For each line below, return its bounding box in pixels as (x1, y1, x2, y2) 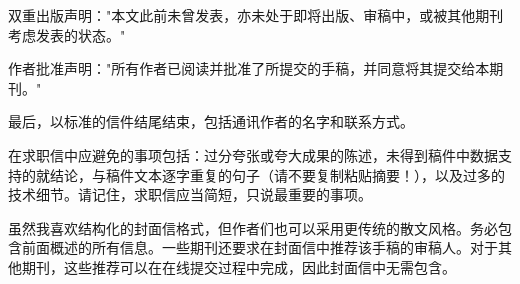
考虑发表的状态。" (8, 24, 126, 45)
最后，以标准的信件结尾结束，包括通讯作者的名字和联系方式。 (8, 111, 414, 132)
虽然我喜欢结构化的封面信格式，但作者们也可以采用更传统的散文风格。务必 (8, 217, 498, 238)
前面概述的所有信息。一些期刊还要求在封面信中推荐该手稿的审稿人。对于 (21, 237, 498, 258)
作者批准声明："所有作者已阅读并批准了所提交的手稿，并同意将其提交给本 (8, 58, 490, 79)
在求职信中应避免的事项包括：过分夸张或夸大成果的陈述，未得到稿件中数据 (8, 144, 498, 165)
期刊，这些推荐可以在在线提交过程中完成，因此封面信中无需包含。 (21, 256, 456, 277)
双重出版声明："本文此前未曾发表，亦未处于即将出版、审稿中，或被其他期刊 (8, 5, 504, 25)
